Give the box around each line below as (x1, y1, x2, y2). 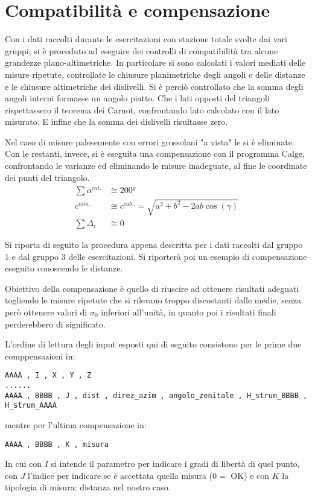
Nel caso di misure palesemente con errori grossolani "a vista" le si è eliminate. (5, 135, 294, 148)
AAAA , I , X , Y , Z (5, 371, 92, 380)
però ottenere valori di (5, 305, 88, 318)
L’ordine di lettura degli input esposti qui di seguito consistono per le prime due (5, 338, 302, 350)
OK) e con (231, 469, 270, 481)
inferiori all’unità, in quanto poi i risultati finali (101, 305, 276, 318)
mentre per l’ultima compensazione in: (5, 418, 147, 431)
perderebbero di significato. (5, 317, 106, 330)
